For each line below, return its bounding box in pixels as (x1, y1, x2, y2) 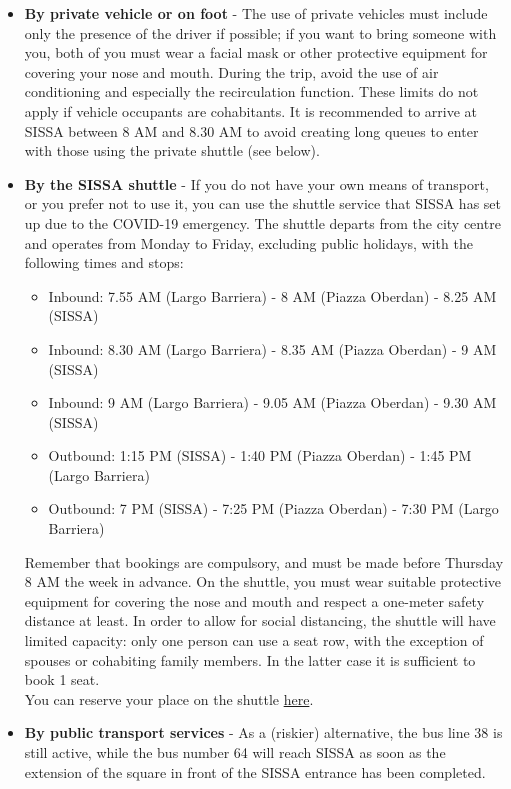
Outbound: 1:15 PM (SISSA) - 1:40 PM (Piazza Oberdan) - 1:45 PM (48, 445, 472, 466)
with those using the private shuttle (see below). (24, 140, 320, 161)
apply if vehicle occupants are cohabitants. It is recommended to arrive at (24, 100, 478, 121)
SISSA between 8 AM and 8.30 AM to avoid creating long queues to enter (24, 120, 479, 141)
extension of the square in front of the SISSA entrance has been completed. (24, 761, 486, 782)
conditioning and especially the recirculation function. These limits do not (24, 81, 479, 102)
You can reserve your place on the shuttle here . (24, 688, 314, 709)
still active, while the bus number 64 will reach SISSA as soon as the (24, 742, 446, 762)
